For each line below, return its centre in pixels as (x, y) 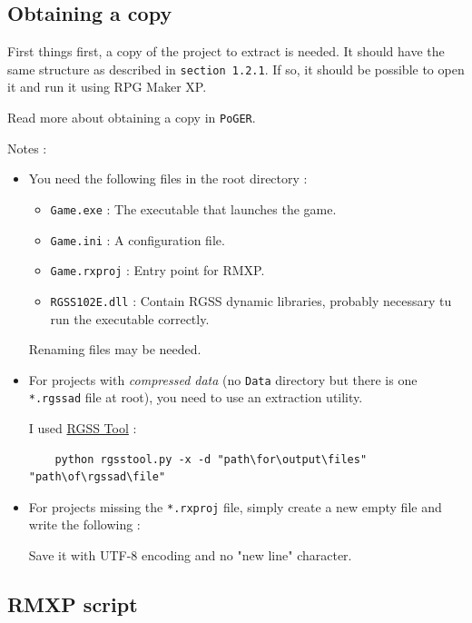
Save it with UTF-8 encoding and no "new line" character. (190, 555)
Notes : (27, 148)
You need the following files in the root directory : (168, 178)
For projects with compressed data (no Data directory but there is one (223, 379)
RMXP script (73, 604)
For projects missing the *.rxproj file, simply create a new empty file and (235, 506)
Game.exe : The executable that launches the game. (193, 208)
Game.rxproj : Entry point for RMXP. (157, 270)
